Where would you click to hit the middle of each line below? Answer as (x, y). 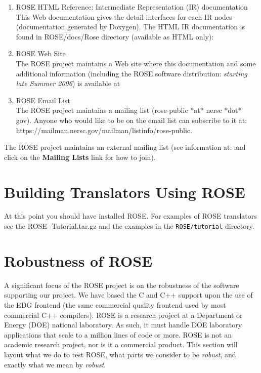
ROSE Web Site (41, 53)
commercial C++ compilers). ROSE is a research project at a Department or (123, 315)
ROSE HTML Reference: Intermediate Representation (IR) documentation (132, 7)
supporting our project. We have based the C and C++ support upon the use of (128, 295)
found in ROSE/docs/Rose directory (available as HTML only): (115, 36)
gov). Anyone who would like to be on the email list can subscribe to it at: (132, 120)
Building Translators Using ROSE (125, 192)
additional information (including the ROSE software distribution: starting (132, 73)
